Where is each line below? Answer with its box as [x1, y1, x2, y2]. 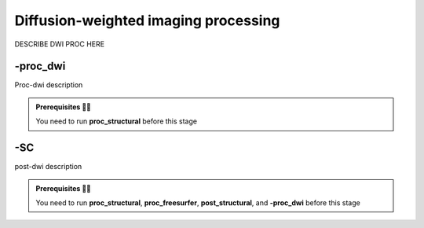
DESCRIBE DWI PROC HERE [14, 39, 105, 49]
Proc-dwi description [14, 80, 83, 90]
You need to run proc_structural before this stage [35, 116, 198, 126]
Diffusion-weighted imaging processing [14, 12, 280, 29]
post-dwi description [14, 162, 82, 171]
